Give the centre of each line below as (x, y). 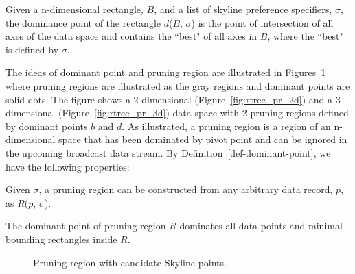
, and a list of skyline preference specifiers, (243, 9)
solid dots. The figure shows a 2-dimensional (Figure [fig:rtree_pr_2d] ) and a (169, 99)
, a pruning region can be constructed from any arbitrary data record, (186, 189)
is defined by (32, 49)
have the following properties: (68, 166)
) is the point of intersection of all (262, 22)
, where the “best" (305, 36)
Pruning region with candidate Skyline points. (130, 262)
